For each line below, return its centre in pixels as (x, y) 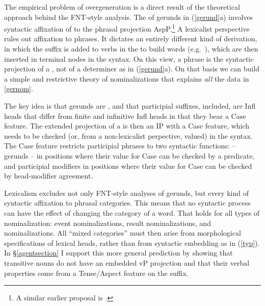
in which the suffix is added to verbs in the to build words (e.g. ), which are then (131, 49)
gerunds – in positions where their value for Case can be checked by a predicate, (129, 155)
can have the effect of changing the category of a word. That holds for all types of (132, 212)
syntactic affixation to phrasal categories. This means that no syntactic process (127, 203)
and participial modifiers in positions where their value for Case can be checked (128, 165)
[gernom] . (19, 88)
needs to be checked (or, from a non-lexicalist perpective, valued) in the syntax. (128, 135)
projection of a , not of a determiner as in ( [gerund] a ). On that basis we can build (132, 69)
